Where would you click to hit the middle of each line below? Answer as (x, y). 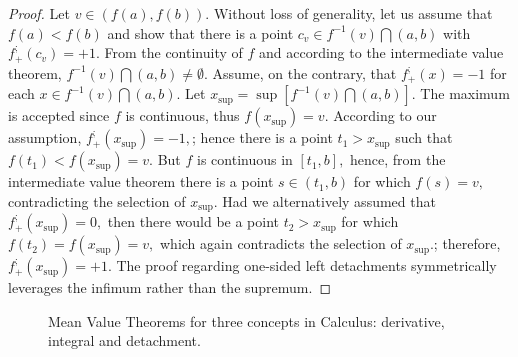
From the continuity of (173, 52)
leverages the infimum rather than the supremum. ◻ (170, 287)
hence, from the (398, 159)
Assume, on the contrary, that (304, 72)
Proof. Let (39, 13)
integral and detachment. (124, 340)
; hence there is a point (262, 137)
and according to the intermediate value (381, 52)
